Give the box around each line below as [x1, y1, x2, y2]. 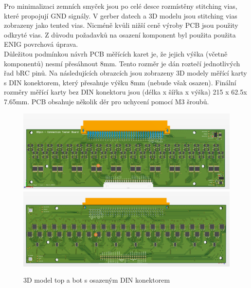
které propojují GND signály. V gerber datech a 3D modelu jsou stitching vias [4, 10, 237, 20]
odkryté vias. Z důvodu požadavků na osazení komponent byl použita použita [4, 29, 236, 39]
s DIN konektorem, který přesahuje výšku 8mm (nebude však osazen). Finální [4, 77, 236, 87]
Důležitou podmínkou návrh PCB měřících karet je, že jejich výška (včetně [4, 48, 228, 58]
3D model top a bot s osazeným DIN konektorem [23, 275, 170, 285]
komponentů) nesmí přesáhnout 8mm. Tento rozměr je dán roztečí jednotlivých [4, 58, 240, 68]
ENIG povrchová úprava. [4, 39, 78, 49]
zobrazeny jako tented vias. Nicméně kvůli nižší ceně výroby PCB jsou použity [4, 20, 238, 30]
